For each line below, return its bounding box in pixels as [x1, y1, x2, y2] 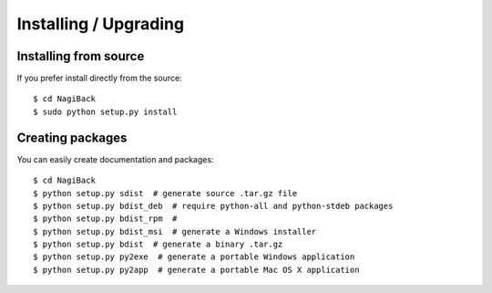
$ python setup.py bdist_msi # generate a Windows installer [33, 226, 317, 236]
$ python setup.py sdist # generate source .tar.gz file [33, 188, 298, 198]
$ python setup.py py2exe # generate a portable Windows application [33, 252, 355, 262]
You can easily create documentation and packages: [16, 153, 214, 164]
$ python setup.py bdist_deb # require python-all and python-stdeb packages [33, 201, 394, 211]
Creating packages [16, 130, 128, 145]
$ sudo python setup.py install [33, 106, 178, 117]
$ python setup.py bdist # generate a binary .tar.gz [33, 239, 283, 250]
